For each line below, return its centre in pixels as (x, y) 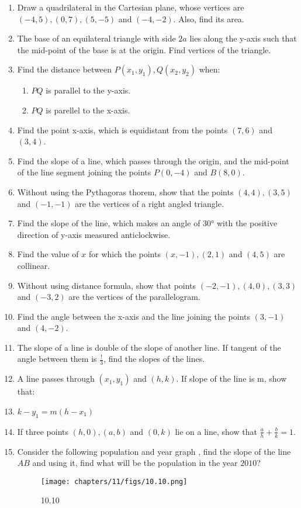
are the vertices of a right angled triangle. (149, 203)
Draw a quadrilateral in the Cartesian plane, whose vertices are (131, 7)
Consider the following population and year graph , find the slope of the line (154, 451)
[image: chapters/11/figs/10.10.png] (114, 481)
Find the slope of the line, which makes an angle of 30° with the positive (147, 223)
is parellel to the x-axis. (88, 110)
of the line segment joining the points (84, 172)
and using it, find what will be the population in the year (135, 463)
